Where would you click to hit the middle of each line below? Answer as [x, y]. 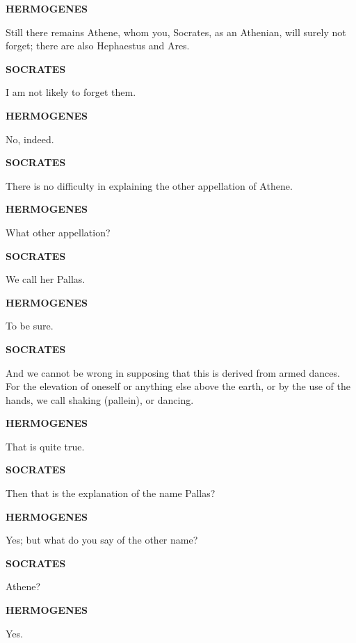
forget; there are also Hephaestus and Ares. [98, 46]
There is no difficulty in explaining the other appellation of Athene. [149, 185]
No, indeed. [30, 139]
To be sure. [30, 326]
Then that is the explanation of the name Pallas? [111, 493]
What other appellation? [58, 232]
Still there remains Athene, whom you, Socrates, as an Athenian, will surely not [176, 32]
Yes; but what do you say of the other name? [102, 540]
